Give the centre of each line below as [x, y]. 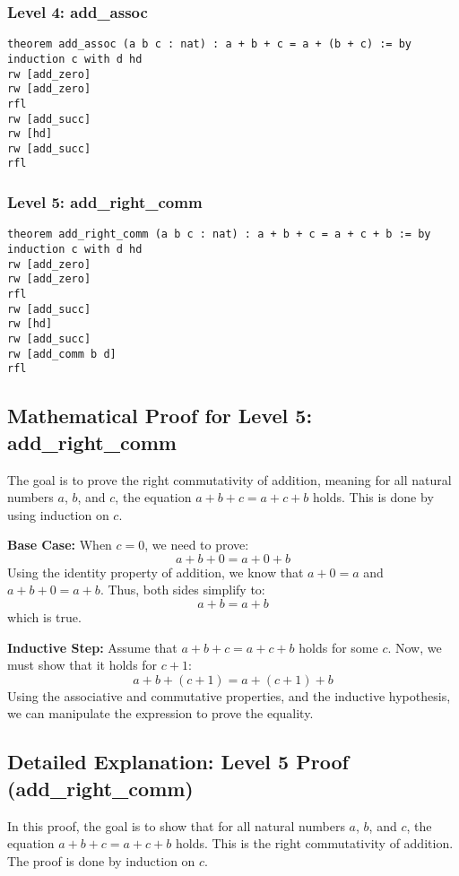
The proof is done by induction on [101, 860]
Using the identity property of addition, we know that [156, 572]
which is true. [44, 617]
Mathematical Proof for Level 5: [160, 416]
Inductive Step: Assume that [92, 647]
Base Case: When [60, 545]
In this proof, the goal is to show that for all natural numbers [176, 825]
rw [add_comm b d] [62, 354]
